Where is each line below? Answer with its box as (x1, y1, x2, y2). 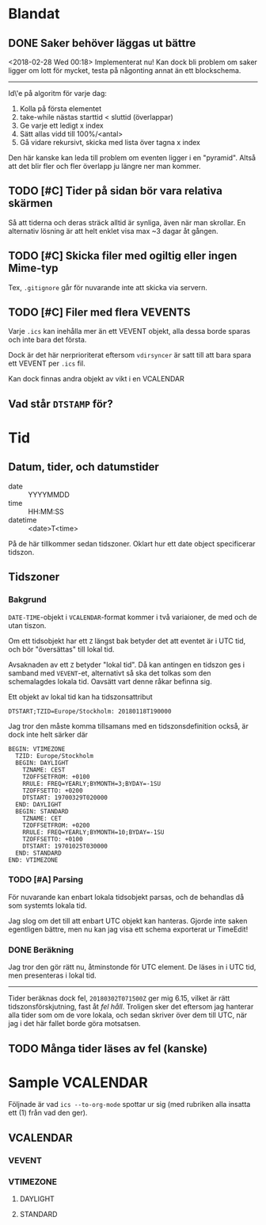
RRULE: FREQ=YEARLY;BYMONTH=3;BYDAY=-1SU (22, 779, 161, 787)
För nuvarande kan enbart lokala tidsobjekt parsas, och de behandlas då (8, 892, 244, 902)
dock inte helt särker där (8, 729, 89, 739)
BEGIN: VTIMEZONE (8, 745, 66, 753)
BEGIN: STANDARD (15, 807, 69, 815)
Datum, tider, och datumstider (8, 461, 160, 474)
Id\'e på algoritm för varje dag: (8, 89, 107, 98)
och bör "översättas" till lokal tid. (8, 644, 115, 654)
